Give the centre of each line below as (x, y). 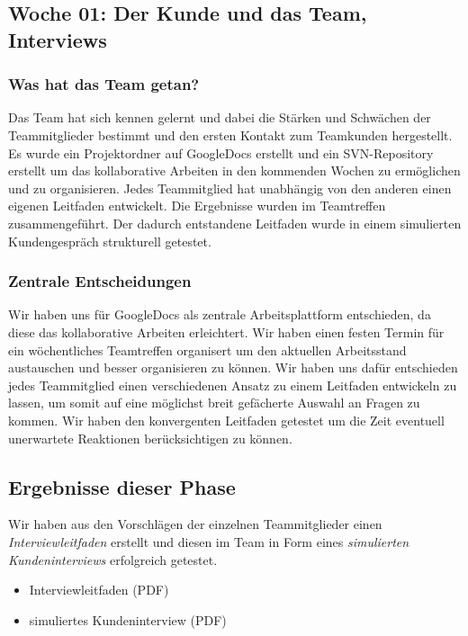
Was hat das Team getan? (104, 84)
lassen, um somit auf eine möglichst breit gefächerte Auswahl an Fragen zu (214, 403)
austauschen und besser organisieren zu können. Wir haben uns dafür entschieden (233, 367)
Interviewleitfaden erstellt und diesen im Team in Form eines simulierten (209, 541)
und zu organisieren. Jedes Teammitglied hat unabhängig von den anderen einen (230, 188)
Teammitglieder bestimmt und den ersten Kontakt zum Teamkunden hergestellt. (230, 134)
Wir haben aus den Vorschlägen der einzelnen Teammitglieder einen (195, 524)
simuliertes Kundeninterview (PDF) (128, 619)
